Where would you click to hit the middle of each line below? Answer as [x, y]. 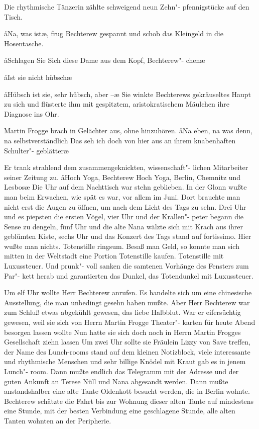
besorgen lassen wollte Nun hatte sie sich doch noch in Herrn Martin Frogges [122, 332]
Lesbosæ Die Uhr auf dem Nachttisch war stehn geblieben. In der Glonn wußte [125, 187]
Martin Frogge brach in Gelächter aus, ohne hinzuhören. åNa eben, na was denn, [128, 131]
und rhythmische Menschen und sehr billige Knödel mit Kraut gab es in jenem [125, 361]
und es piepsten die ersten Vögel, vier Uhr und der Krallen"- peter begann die [124, 217]
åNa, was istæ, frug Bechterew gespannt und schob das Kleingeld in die [114, 33]
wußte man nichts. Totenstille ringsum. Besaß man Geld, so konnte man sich [122, 246]
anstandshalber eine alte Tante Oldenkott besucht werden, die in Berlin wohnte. [127, 391]
